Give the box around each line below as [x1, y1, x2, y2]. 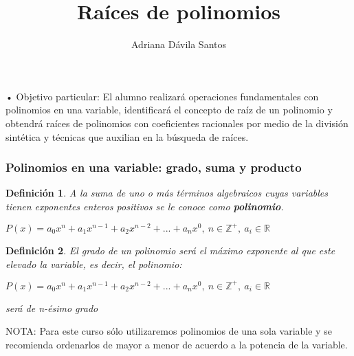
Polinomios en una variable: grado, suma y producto [5, 159, 302, 176]
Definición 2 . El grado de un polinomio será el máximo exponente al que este [5, 243, 335, 257]
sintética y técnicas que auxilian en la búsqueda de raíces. [5, 129, 249, 144]
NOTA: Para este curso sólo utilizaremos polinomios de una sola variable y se [5, 324, 332, 338]
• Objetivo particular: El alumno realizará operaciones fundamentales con [5, 89, 319, 103]
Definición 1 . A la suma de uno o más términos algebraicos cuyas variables [5, 186, 329, 200]
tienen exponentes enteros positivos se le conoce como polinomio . [5, 199, 284, 213]
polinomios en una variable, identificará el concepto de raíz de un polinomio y [5, 102, 333, 117]
